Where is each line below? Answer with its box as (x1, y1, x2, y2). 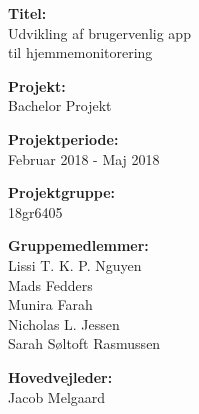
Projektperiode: (8, 128, 119, 149)
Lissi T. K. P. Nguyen (8, 254, 142, 275)
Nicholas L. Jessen (8, 313, 120, 334)
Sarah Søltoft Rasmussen (8, 333, 161, 354)
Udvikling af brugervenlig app (8, 22, 191, 43)
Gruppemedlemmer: (8, 235, 149, 256)
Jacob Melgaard (8, 386, 106, 407)
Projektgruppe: (8, 182, 116, 203)
